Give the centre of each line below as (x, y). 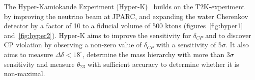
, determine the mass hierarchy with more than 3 (156, 54)
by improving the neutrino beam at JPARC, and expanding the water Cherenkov (126, 16)
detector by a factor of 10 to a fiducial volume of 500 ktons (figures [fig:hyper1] (124, 26)
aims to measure (28, 54)
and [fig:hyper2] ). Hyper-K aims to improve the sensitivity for (98, 35)
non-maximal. (25, 73)
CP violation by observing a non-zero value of (73, 45)
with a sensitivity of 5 (189, 45)
